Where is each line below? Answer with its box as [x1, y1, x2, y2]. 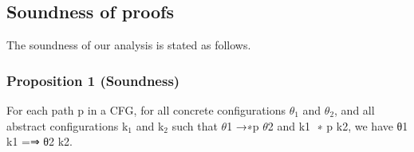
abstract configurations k [6, 117, 128, 134]
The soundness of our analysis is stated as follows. [6, 37, 251, 53]
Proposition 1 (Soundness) [6, 70, 180, 90]
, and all [334, 102, 375, 119]
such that [172, 117, 218, 134]
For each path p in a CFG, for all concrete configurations [6, 102, 286, 119]
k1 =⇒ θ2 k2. [6, 133, 73, 150]
